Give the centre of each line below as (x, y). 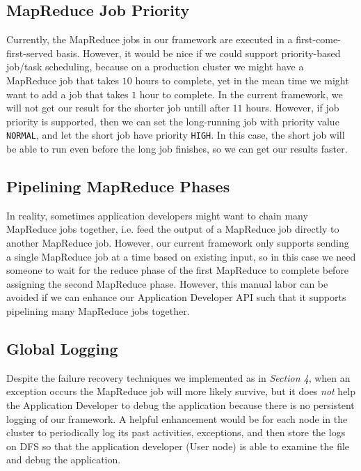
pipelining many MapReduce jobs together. (98, 310)
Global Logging (62, 348)
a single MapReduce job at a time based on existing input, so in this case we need (181, 256)
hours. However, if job (292, 108)
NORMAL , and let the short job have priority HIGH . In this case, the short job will (176, 135)
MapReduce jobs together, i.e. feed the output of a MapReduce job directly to (173, 229)
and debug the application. (64, 460)
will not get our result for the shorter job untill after (118, 108)
